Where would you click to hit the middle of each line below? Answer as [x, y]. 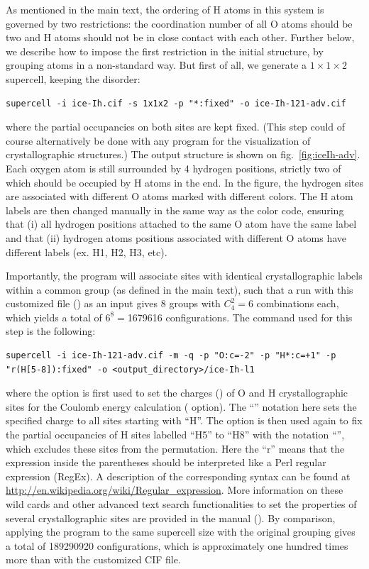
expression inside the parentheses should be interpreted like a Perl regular [166, 462]
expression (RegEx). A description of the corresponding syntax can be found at [178, 476]
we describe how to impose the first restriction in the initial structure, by [165, 51]
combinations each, [298, 303]
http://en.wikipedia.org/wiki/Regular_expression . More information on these [175, 490]
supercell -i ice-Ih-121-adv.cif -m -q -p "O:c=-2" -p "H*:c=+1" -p [171, 356]
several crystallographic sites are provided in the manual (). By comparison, [171, 518]
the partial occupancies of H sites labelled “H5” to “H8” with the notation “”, [175, 435]
